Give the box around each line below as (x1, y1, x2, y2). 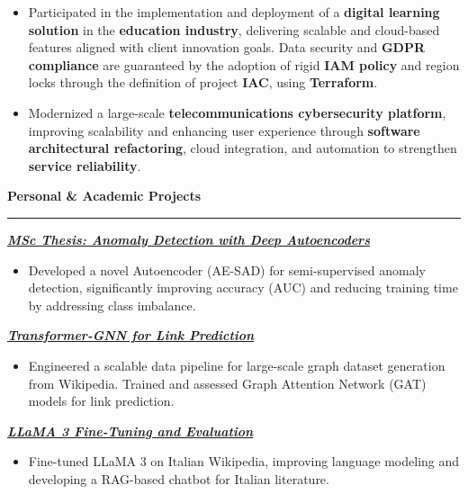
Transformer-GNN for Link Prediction (7, 326, 255, 345)
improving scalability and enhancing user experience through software (28, 121, 420, 139)
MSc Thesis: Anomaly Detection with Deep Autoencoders (7, 229, 370, 248)
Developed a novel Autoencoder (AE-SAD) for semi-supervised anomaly (28, 260, 426, 279)
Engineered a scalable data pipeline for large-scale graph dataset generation (28, 355, 445, 374)
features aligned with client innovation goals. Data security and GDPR (28, 38, 426, 57)
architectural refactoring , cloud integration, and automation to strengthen (28, 139, 457, 157)
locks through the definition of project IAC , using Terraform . (28, 73, 378, 92)
